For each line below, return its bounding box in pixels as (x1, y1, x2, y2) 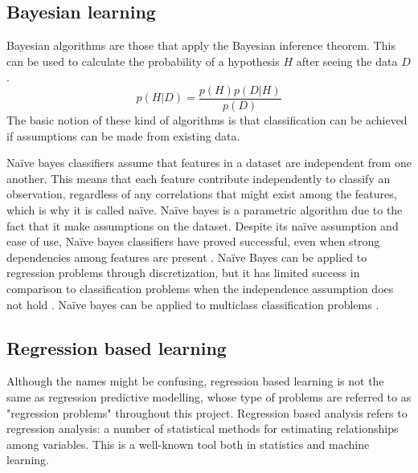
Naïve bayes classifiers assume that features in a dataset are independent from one (6, 154, 412, 171)
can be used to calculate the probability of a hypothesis (6, 52, 280, 69)
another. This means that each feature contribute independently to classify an (6, 169, 391, 186)
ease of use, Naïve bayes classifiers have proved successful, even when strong (6, 233, 380, 250)
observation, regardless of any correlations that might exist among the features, (6, 186, 397, 202)
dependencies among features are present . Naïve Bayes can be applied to (6, 248, 367, 265)
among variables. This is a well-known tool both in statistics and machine (6, 435, 370, 452)
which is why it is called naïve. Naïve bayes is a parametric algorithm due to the (6, 202, 403, 218)
